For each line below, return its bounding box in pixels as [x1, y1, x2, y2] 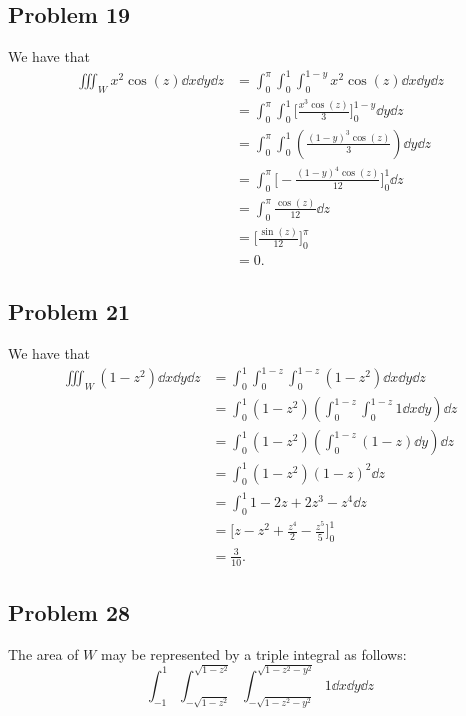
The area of [8, 643, 79, 664]
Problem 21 [8, 296, 131, 327]
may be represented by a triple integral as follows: [100, 643, 407, 664]
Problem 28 [8, 596, 131, 627]
